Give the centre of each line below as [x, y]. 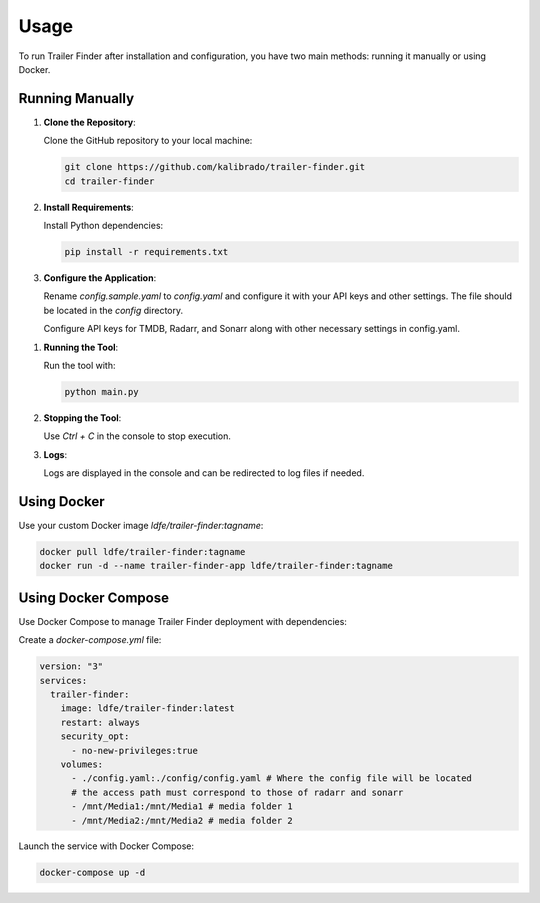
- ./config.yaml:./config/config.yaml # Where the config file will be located [271, 778]
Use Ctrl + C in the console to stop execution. [137, 436]
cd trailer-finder [109, 181]
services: [63, 680]
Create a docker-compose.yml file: [90, 640]
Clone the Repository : [90, 122]
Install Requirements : [88, 207]
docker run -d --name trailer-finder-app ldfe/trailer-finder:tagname [216, 566]
